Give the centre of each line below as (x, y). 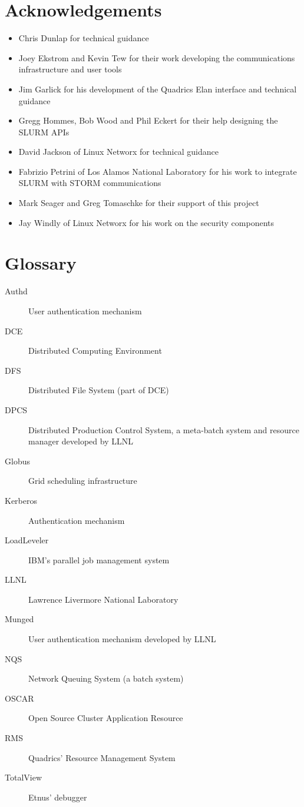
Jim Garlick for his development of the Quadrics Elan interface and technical (158, 89)
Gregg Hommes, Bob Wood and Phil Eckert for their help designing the (148, 120)
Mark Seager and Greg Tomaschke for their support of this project (139, 203)
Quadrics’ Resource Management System (102, 757)
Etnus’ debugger (58, 797)
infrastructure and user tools (70, 69)
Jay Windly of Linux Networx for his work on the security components (146, 222)
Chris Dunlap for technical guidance (84, 38)
